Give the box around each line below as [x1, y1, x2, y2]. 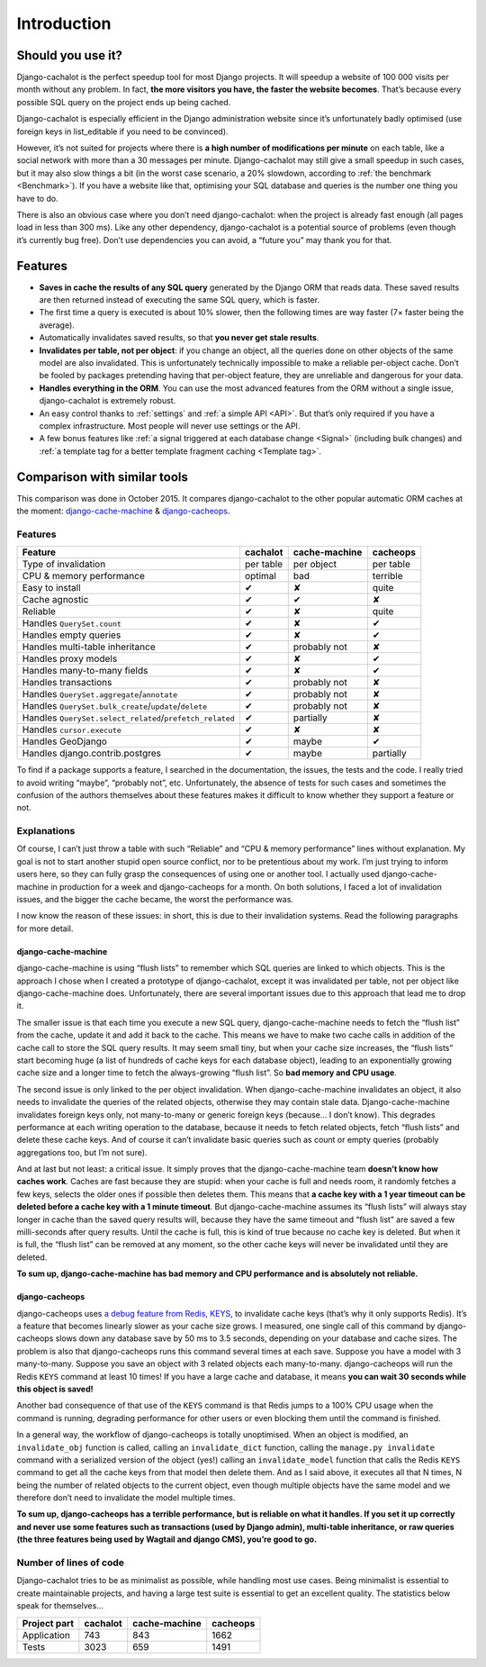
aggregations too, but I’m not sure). [16, 1146, 148, 1157]
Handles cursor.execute [22, 723, 121, 736]
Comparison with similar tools [16, 469, 188, 485]
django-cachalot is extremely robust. [39, 395, 176, 406]
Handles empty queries [22, 629, 121, 641]
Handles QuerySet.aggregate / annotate [22, 688, 178, 701]
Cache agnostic [22, 593, 89, 606]
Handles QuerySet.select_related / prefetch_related [22, 711, 236, 724]
